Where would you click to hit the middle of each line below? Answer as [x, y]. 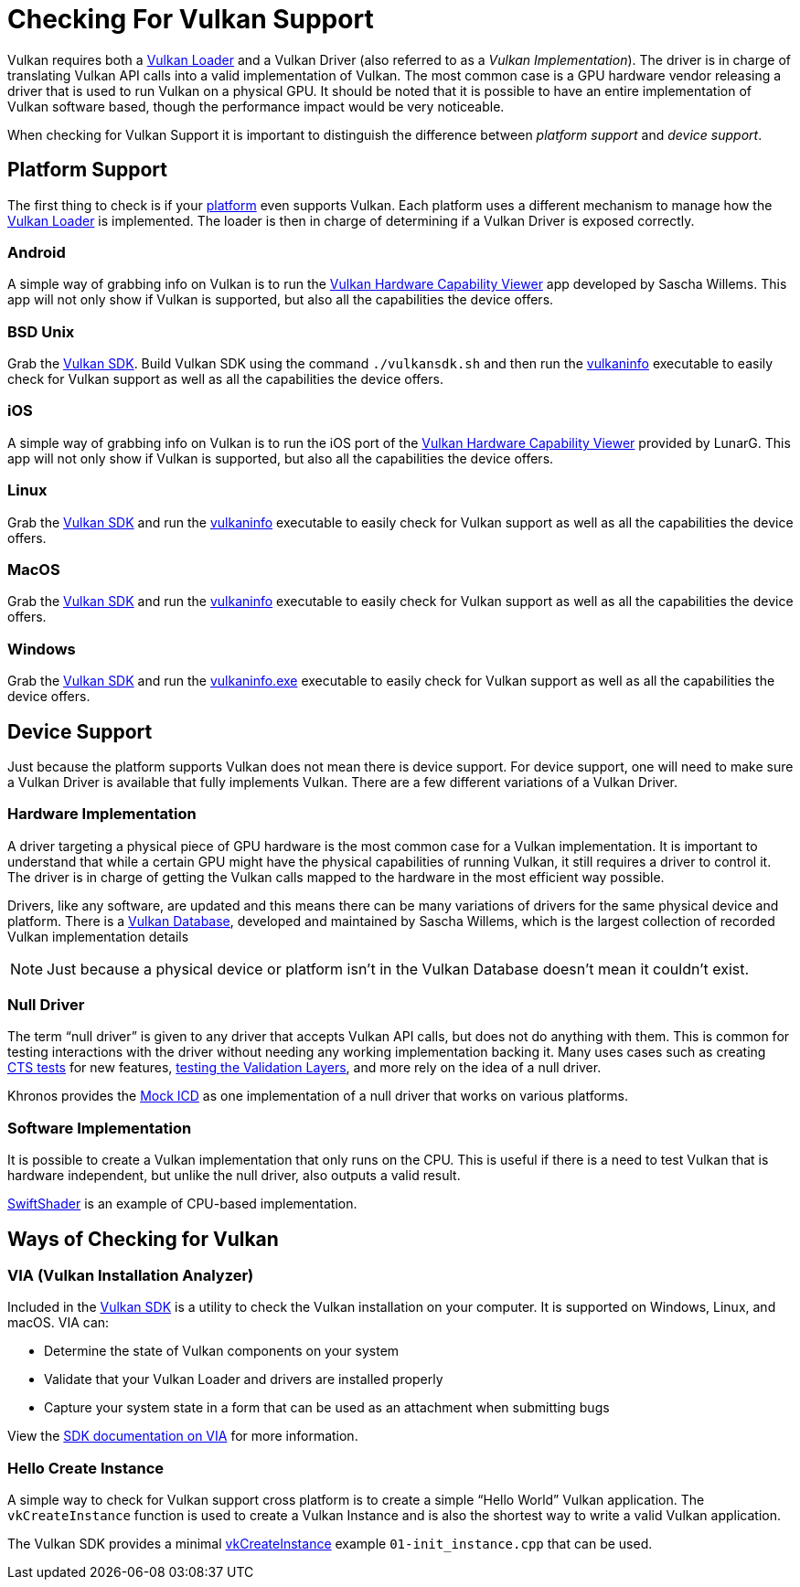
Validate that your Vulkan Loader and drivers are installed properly [244, 1379]
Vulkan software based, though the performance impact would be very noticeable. [256, 106]
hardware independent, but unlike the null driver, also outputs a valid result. [234, 1176]
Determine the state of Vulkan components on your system [222, 1351]
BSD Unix [41, 331]
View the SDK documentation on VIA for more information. [183, 1436]
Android [37, 252]
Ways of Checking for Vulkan [143, 1239]
